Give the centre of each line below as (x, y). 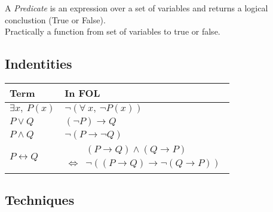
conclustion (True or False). (55, 19)
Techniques (40, 200)
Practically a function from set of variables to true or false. (113, 31)
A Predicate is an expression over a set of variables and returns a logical (136, 8)
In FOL (82, 93)
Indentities (39, 64)
